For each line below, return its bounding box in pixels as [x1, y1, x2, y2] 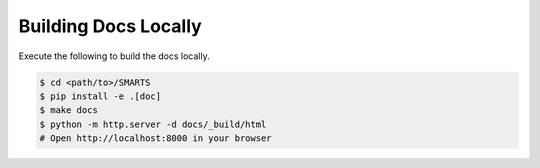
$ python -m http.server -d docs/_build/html [39, 118, 267, 130]
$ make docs [39, 105, 99, 116]
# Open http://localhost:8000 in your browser [39, 133, 272, 144]
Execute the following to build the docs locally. [18, 50, 210, 62]
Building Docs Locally [18, 15, 202, 37]
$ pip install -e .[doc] [39, 90, 162, 102]
